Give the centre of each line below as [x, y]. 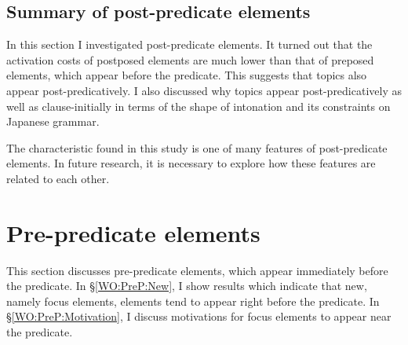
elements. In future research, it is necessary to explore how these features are [191, 163]
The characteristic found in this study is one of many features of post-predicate [197, 147]
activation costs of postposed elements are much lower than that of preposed [190, 59]
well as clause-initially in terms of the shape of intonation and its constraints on [199, 106]
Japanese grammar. [53, 121]
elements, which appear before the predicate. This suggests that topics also [187, 75]
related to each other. [58, 178]
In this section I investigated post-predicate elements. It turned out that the [189, 44]
